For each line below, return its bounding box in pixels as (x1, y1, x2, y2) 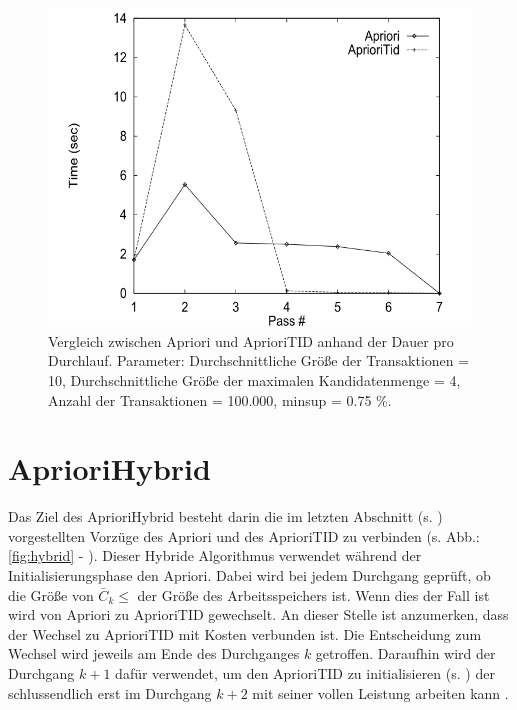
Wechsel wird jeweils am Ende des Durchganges (8, 643, 300, 664)
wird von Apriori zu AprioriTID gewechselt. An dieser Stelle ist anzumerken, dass (8, 604, 509, 625)
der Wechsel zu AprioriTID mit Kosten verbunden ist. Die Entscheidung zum (8, 623, 482, 644)
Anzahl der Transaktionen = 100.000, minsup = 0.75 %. (48, 389, 392, 410)
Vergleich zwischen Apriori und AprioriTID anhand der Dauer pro (48, 330, 454, 351)
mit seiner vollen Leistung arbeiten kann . (252, 682, 509, 703)
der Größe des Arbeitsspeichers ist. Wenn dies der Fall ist (137, 584, 490, 605)
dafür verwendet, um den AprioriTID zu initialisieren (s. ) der (115, 663, 495, 684)
